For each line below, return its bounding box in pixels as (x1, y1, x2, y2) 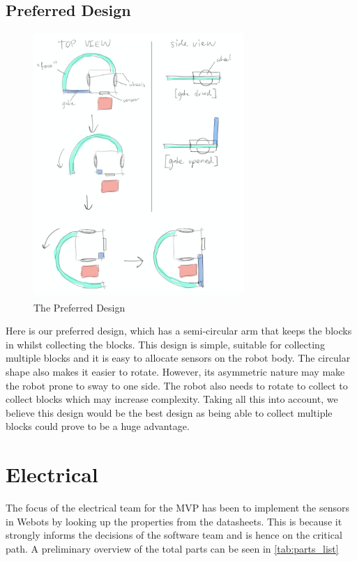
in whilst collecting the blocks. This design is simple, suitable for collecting (6, 337, 325, 351)
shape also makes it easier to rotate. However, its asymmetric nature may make (6, 364, 345, 379)
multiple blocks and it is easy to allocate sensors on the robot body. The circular (6, 351, 351, 365)
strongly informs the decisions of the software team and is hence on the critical (6, 528, 342, 542)
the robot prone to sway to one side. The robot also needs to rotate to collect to (6, 378, 348, 392)
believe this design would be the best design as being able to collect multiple (6, 405, 333, 420)
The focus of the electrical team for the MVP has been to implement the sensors (6, 500, 349, 515)
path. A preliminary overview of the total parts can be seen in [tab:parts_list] (6, 541, 339, 555)
